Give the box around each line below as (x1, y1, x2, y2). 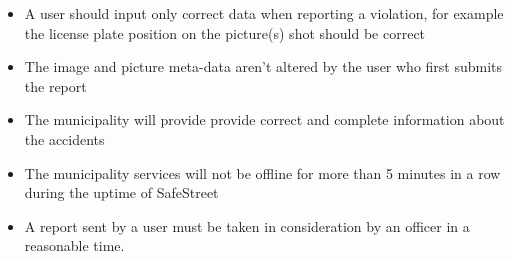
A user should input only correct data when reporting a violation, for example (24, 3, 504, 23)
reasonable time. (24, 235, 125, 256)
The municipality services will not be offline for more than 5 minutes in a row (24, 162, 501, 183)
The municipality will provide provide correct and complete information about (24, 109, 505, 130)
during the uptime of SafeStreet (24, 182, 219, 203)
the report (24, 75, 87, 96)
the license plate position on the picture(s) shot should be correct (24, 22, 426, 43)
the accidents (24, 128, 105, 149)
